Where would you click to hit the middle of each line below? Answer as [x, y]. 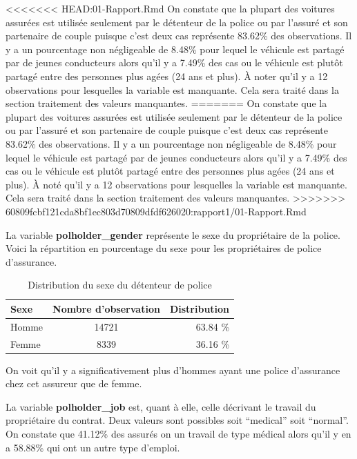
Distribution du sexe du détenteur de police [120, 285]
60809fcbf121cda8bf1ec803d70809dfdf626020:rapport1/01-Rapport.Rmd [156, 211]
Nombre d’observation [106, 308]
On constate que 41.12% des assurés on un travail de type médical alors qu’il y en [178, 434]
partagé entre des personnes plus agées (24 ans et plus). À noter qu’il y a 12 [167, 76]
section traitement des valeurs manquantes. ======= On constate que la [166, 103]
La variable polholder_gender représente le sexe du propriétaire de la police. [173, 234]
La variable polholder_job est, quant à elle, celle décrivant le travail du [161, 406]
